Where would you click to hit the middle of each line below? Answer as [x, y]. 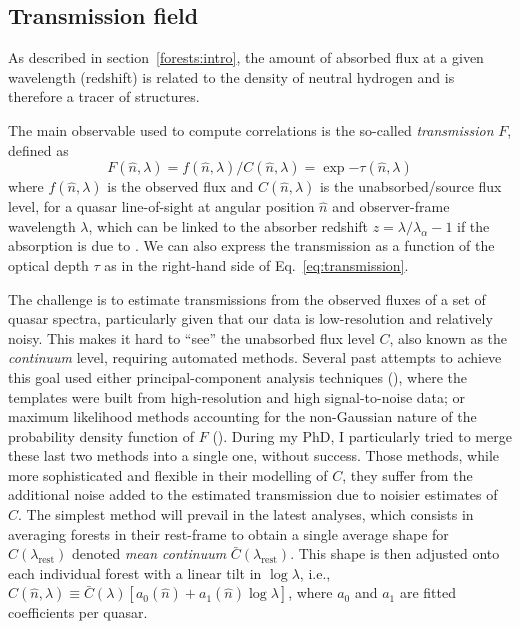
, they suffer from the [407, 474]
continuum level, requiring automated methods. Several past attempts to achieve [255, 357]
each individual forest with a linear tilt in [135, 572]
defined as [38, 149]
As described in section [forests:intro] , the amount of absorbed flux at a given [246, 57]
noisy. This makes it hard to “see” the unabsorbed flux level [191, 337]
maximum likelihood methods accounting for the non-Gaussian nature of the [242, 416]
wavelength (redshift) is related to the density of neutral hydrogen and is [231, 76]
